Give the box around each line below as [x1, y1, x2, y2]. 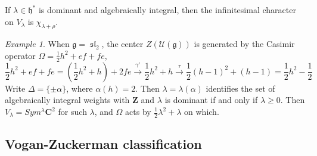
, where [66, 82, 93, 94]
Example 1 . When [5, 38, 70, 50]
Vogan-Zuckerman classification [5, 135, 202, 153]
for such [58, 105, 87, 117]
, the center [101, 38, 144, 50]
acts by [125, 105, 151, 117]
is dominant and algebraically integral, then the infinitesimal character [38, 4, 296, 15]
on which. [184, 105, 219, 117]
